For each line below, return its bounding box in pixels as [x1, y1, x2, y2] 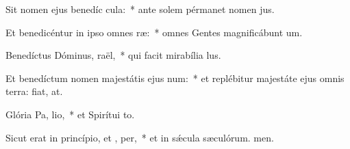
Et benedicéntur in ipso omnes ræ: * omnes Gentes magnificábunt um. [5, 25, 303, 39]
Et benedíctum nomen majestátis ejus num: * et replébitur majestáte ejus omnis [5, 70, 345, 85]
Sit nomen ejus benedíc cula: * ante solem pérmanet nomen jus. [5, 2, 275, 16]
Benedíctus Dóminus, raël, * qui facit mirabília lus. [5, 48, 221, 62]
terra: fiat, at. [5, 84, 63, 98]
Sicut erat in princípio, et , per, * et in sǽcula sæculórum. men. [5, 130, 274, 144]
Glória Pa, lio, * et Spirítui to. [5, 107, 135, 121]
